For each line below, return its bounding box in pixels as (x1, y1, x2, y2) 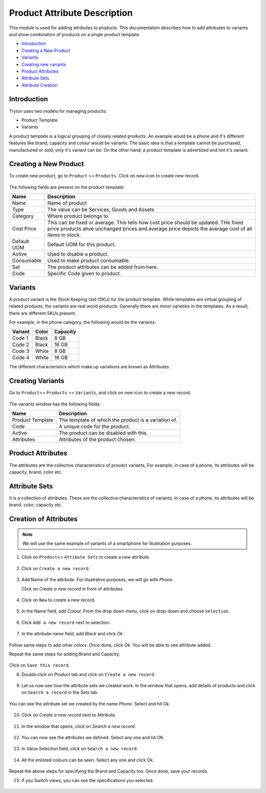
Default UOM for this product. (47, 241, 116, 248)
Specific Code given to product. (47, 270, 122, 277)
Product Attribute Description (9, 7, 133, 18)
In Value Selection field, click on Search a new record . (21, 746, 138, 751)
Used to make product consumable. (47, 257, 131, 264)
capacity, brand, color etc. (9, 469, 63, 475)
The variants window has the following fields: (9, 401, 101, 407)
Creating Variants (9, 377, 65, 385)
